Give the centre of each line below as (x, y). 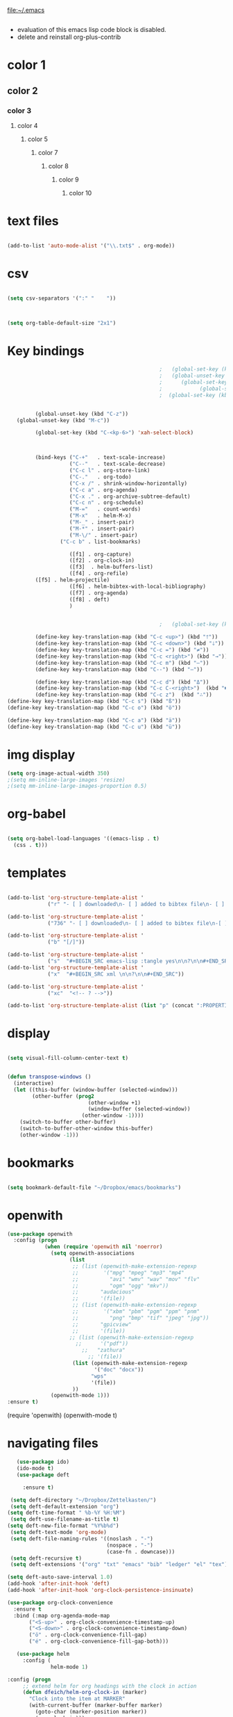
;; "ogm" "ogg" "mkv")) (121, 1286)
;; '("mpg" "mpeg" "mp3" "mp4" (129, 1273)
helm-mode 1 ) (70, 1667)
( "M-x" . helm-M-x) (100, 516)
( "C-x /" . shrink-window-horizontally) (128, 483)
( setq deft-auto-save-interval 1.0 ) (60, 1577)
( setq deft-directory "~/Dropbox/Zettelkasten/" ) (83, 1500)
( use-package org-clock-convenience (60, 1602)
